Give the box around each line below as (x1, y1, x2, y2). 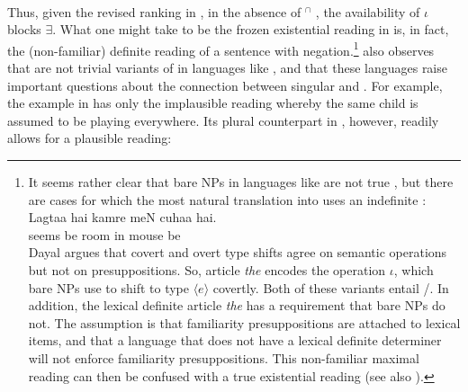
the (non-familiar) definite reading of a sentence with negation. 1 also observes (7, 38, 435, 59)
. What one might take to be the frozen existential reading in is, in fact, (52, 20, 449, 39)
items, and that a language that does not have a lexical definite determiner (28, 331, 442, 350)
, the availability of (315, 2, 420, 21)
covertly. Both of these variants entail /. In (212, 278, 449, 297)
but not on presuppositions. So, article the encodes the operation (28, 260, 386, 279)
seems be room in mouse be (28, 225, 181, 244)
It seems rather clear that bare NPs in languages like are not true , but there (28, 173, 454, 191)
